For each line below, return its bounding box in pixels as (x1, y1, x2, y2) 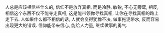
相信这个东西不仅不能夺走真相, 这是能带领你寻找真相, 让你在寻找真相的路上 (5, 10, 159, 16)
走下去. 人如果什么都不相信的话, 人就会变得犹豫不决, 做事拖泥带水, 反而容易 (5, 16, 160, 22)
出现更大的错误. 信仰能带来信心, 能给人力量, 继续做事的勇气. (5, 22, 128, 28)
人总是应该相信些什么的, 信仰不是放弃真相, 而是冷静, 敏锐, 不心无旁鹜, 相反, (5, 4, 159, 10)
